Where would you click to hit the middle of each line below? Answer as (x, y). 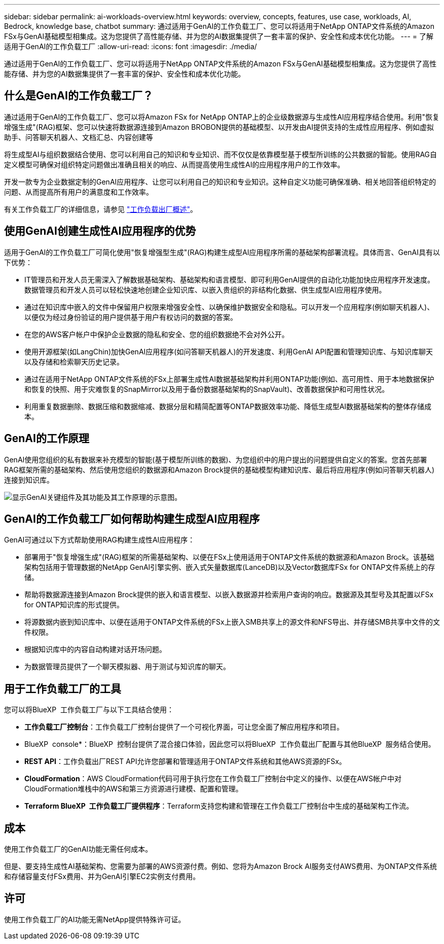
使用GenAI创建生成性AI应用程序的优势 (100, 231)
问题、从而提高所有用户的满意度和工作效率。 (79, 192)
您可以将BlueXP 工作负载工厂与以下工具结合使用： (89, 710)
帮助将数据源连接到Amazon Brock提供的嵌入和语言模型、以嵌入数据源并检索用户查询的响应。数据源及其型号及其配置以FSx (229, 595)
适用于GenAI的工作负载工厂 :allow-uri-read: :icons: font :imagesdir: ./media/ (131, 46)
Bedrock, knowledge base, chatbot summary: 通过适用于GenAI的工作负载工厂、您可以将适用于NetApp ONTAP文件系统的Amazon (219, 26)
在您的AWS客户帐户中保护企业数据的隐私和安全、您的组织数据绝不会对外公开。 (157, 334)
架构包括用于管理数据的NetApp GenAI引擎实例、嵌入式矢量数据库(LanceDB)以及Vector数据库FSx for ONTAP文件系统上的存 (230, 567)
